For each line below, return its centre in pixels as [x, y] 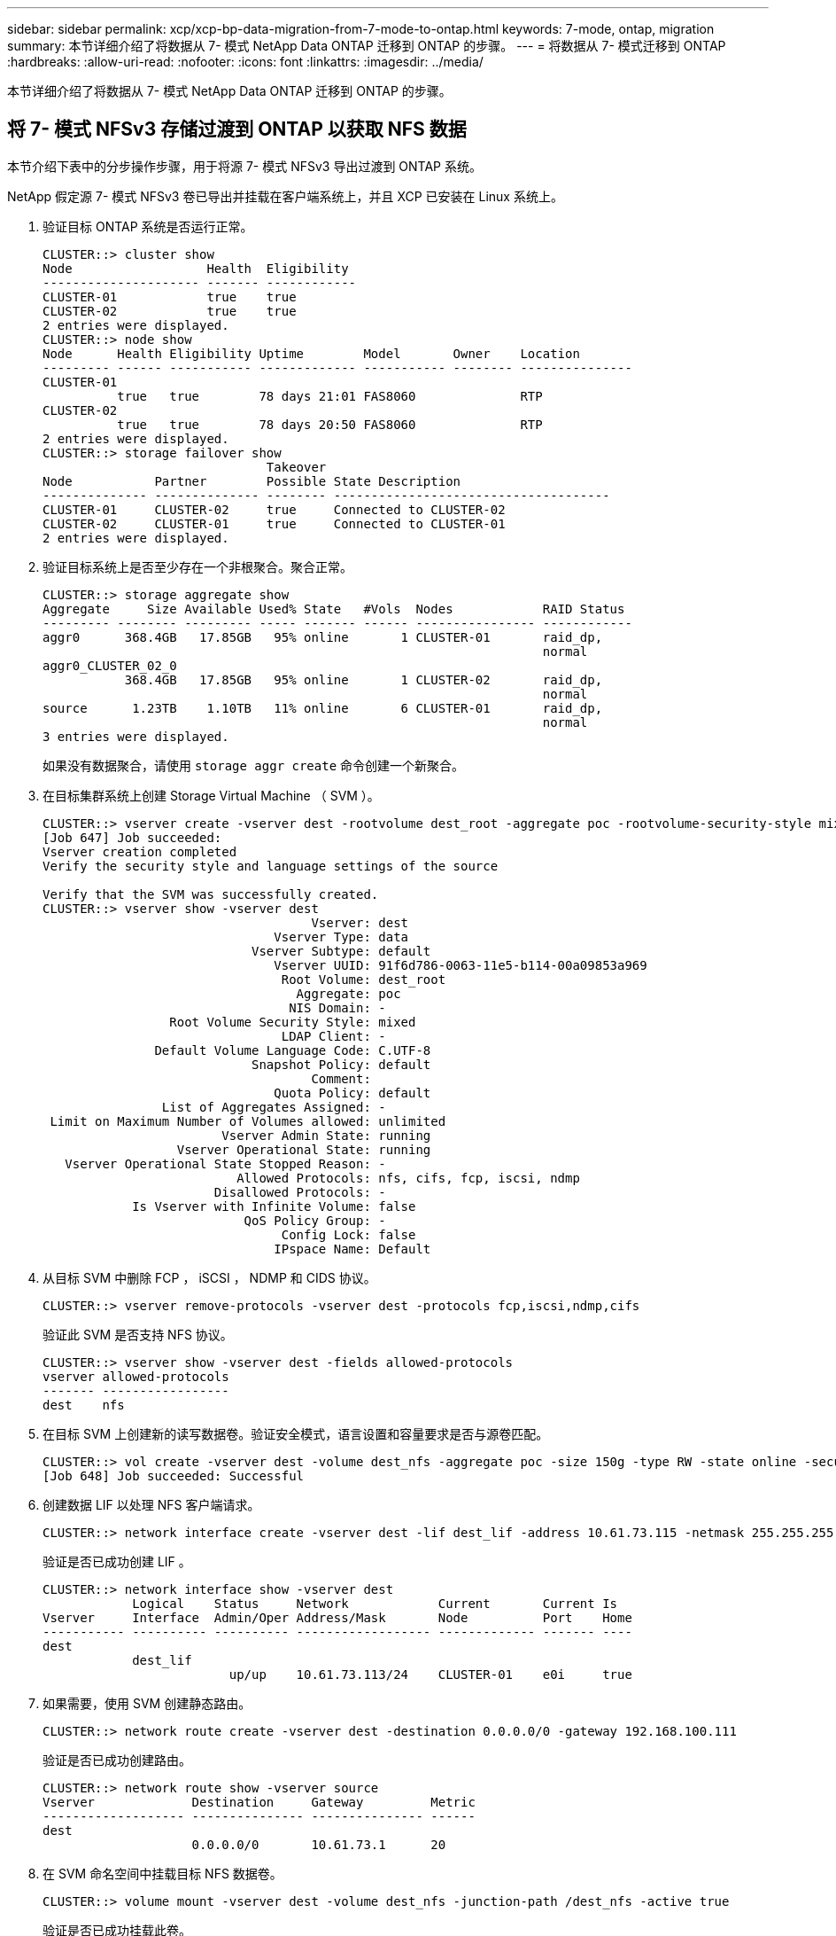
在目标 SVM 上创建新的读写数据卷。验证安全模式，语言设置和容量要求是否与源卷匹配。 [296, 1433]
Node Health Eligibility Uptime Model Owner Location [311, 353]
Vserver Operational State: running [304, 1149]
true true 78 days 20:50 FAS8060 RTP [330, 424]
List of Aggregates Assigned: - [274, 1107]
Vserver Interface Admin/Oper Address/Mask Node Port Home [337, 1617]
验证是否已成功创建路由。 [117, 1760]
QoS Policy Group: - [315, 1220]
